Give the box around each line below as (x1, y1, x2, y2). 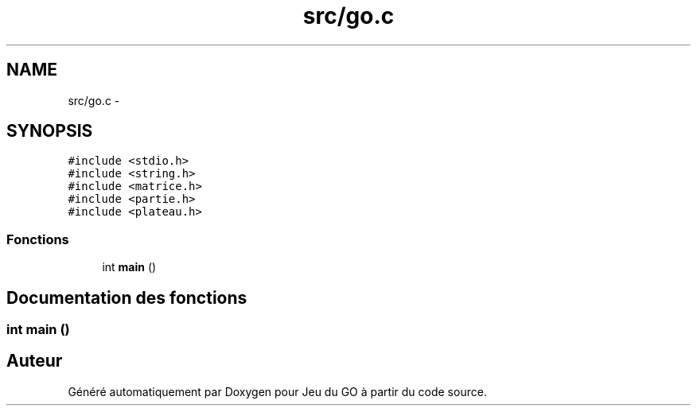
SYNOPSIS (6, 121, 93, 142)
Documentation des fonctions (6, 287, 247, 308)
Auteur (6, 351, 63, 371)
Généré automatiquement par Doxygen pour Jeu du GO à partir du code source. (68, 384, 487, 398)
